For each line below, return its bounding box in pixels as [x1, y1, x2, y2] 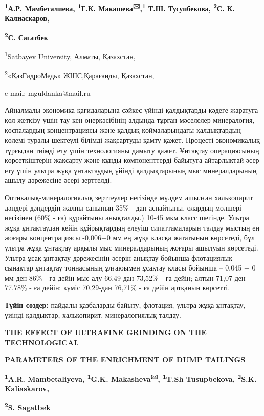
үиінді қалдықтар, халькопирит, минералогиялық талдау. [5, 309, 181, 320]
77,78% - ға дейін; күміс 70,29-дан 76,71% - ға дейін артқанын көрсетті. [5, 282, 230, 293]
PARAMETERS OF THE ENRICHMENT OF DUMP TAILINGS [5, 354, 246, 365]
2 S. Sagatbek [5, 401, 51, 413]
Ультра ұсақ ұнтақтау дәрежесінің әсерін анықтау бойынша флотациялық [5, 252, 232, 263]
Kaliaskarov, [5, 383, 50, 394]
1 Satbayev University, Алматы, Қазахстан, [5, 50, 136, 61]
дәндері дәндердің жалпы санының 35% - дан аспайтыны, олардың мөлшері [5, 202, 241, 213]
